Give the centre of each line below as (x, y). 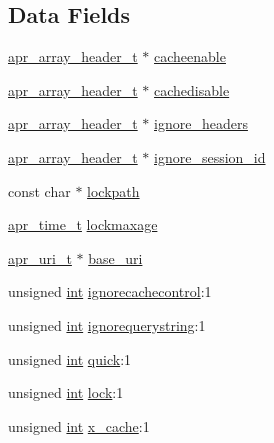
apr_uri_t (40, 257)
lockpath (113, 190)
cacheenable (190, 56)
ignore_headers (201, 123)
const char (39, 190)
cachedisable (192, 89)
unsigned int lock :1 (66, 392)
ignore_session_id (210, 156)
